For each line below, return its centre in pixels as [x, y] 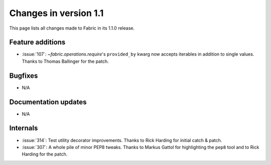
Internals [24, 128]
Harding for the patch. [45, 154]
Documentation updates [48, 102]
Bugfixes [24, 75]
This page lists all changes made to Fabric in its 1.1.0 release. [72, 28]
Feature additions [37, 42]
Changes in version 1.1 [56, 13]
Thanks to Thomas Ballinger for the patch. [65, 61]
